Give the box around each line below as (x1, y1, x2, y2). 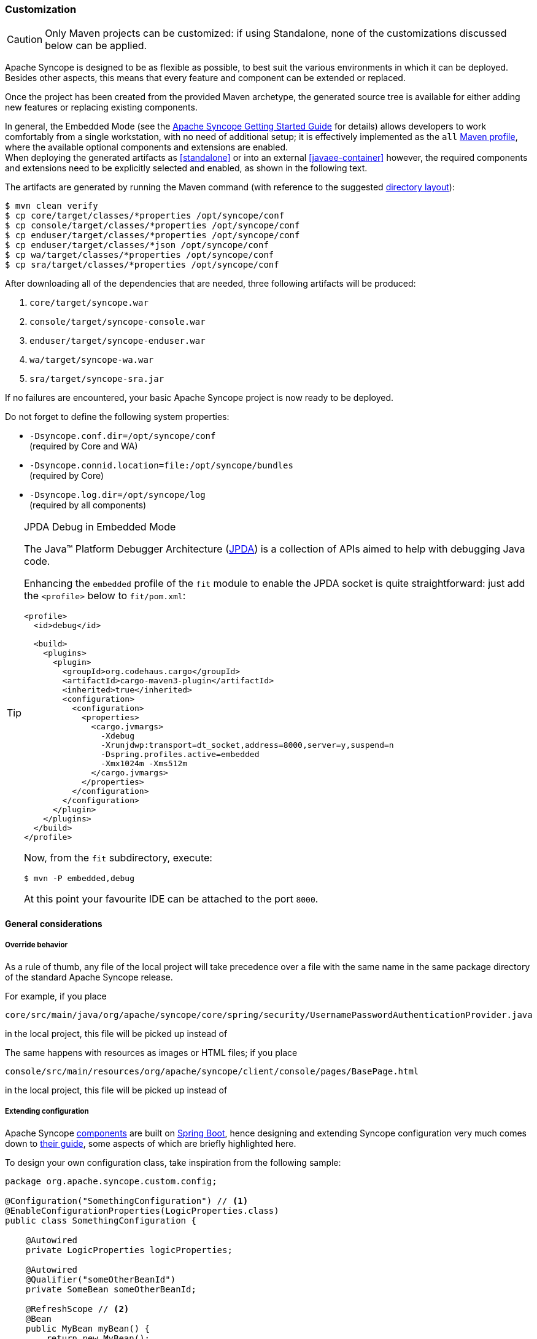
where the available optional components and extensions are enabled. (5, 142, 288, 153)
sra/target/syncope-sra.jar (29, 374, 164, 384)
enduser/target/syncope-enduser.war (29, 336, 206, 346)
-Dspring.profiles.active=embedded (101, 750, 260, 759)
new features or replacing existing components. (5, 102, 198, 113)
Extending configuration (5, 1107, 89, 1116)
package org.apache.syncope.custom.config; (5, 1176, 217, 1186)
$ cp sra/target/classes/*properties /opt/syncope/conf (5, 260, 279, 270)
